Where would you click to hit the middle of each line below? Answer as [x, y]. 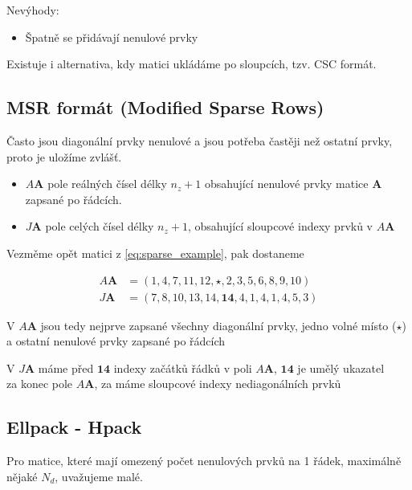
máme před [66, 367]
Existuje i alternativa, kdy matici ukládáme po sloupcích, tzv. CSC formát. [192, 64]
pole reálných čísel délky [107, 184]
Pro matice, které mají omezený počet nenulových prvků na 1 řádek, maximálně [204, 461]
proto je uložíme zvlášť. [64, 156]
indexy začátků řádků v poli [183, 367]
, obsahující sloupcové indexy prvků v [280, 226]
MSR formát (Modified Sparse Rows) [165, 107]
